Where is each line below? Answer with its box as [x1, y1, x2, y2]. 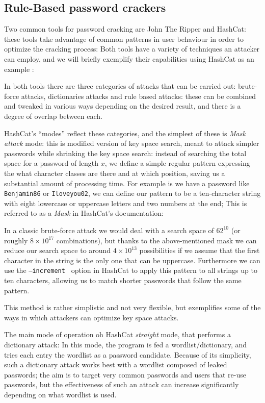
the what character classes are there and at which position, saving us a [4, 167, 225, 178]
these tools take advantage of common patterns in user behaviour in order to [4, 33, 244, 44]
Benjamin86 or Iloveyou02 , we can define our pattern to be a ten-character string [4, 188, 261, 198]
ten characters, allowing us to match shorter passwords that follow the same [4, 274, 242, 285]
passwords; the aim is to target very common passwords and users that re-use [4, 369, 246, 380]
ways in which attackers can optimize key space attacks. [4, 312, 179, 322]
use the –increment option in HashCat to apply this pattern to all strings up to [4, 265, 257, 275]
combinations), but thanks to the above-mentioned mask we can [56, 235, 257, 245]
